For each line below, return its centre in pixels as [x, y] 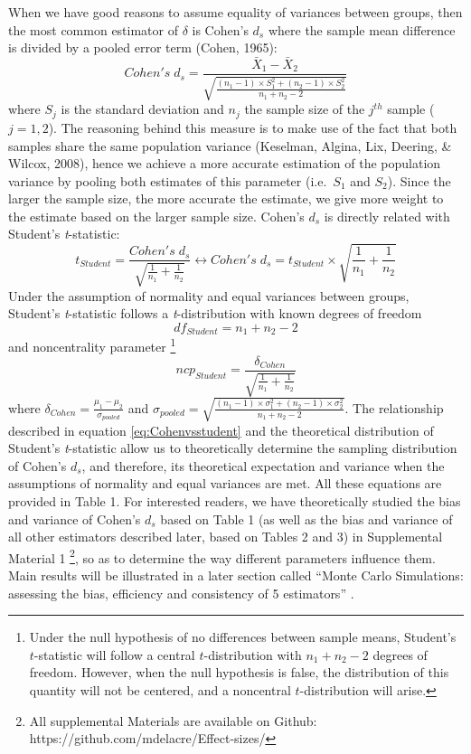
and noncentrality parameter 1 [92, 345]
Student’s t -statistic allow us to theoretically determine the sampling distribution [233, 448]
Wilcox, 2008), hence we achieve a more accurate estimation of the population [225, 163]
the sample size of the [305, 109]
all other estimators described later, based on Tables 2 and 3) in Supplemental [226, 537]
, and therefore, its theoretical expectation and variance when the [263, 465]
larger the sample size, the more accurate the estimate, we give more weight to [226, 198]
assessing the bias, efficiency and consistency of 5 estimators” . [181, 593]
